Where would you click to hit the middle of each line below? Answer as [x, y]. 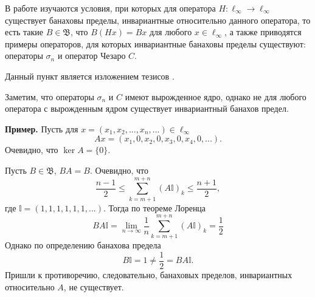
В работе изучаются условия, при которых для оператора [110, 8]
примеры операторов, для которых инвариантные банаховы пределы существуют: [155, 43]
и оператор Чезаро [92, 56]
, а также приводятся [263, 32]
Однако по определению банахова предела [83, 245]
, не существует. [94, 286]
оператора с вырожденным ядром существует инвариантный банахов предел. [147, 108]
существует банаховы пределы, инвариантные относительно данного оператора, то [158, 20]
